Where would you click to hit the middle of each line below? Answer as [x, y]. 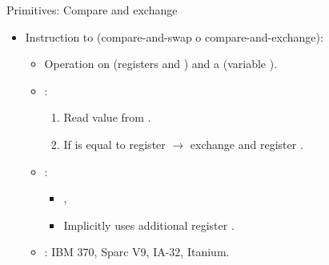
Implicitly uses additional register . [149, 225]
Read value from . [107, 117]
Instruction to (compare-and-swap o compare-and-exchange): [174, 36]
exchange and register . [247, 144]
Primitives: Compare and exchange [92, 10]
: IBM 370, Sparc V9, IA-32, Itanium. [137, 252]
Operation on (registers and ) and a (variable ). [161, 64]
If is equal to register [114, 144]
